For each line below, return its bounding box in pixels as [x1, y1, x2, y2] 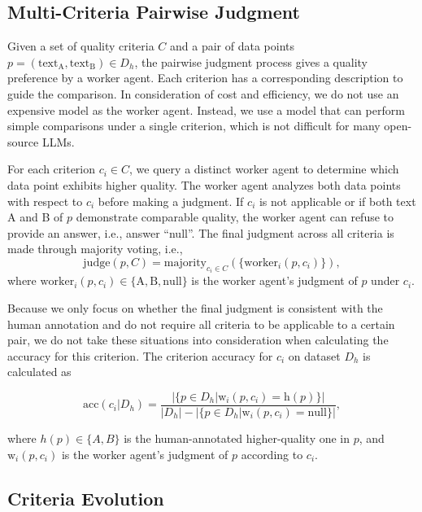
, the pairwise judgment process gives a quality [134, 53, 368, 70]
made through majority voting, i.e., [7, 240, 183, 257]
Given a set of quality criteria [7, 37, 154, 55]
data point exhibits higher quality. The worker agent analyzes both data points [7, 176, 401, 193]
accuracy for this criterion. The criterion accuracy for [7, 347, 273, 364]
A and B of [7, 208, 63, 225]
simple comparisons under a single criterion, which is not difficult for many [7, 117, 381, 134]
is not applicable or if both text [259, 192, 416, 209]
